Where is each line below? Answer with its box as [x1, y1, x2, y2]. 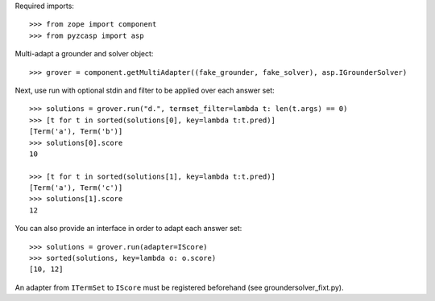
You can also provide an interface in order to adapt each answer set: [14, 224, 242, 233]
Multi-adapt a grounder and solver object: [14, 49, 154, 59]
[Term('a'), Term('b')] [29, 127, 123, 136]
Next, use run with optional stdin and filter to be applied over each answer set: [14, 85, 275, 95]
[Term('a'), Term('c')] [29, 183, 123, 192]
